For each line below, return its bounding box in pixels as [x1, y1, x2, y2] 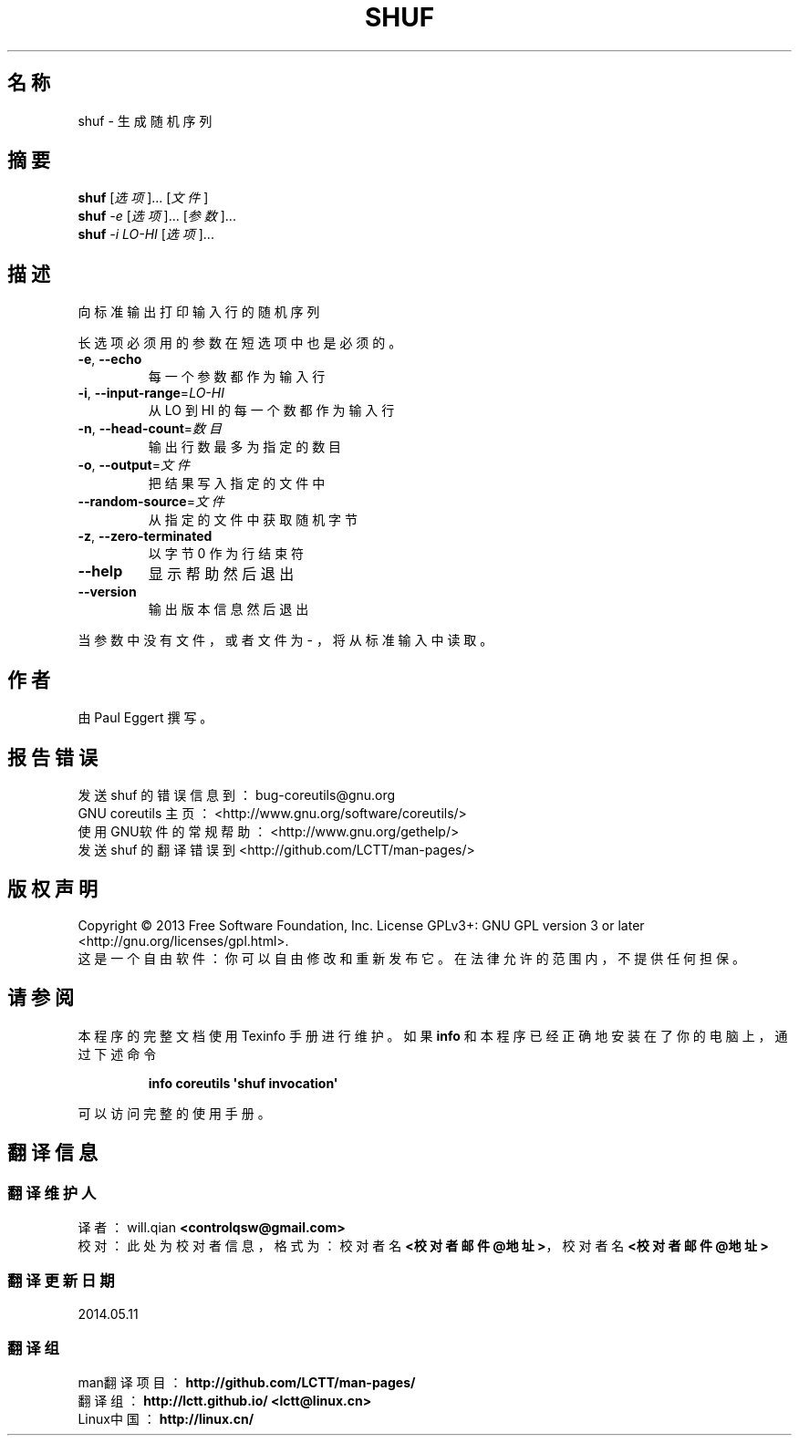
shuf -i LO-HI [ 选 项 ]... [78, 226, 214, 243]
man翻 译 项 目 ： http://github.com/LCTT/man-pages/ [78, 1375, 416, 1391]
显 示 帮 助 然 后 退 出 [148, 565, 295, 584]
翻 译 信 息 [7, 1141, 98, 1165]
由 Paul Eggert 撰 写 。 [78, 710, 213, 726]
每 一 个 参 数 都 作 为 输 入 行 [148, 369, 326, 385]
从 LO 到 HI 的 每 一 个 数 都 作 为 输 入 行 [148, 402, 395, 419]
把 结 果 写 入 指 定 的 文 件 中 [148, 475, 326, 492]
